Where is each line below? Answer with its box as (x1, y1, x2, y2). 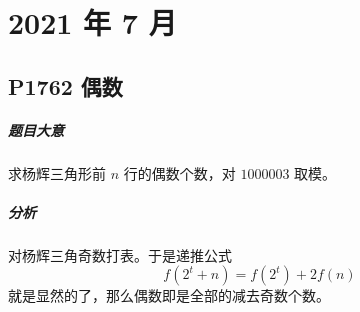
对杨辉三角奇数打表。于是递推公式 (8, 244, 232, 265)
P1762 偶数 (8, 70, 123, 101)
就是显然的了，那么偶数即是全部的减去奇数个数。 (8, 285, 330, 306)
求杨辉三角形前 (8, 162, 106, 183)
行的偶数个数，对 (123, 162, 236, 183)
